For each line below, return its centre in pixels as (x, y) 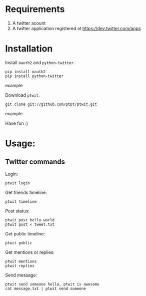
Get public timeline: (25, 233)
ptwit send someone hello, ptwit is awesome (52, 284)
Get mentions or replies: (30, 252)
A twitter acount (29, 23)
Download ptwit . (22, 95)
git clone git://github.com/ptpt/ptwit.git (51, 104)
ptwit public (19, 243)
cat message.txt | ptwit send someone (45, 288)
